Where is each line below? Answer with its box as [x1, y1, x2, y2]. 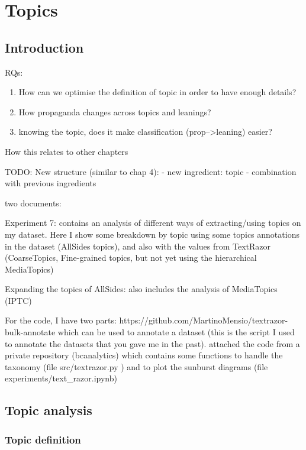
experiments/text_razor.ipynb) [5, 372, 117, 384]
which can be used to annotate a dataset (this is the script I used [57, 326, 295, 338]
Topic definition [5, 432, 81, 446]
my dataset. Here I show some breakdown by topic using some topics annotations [5, 228, 299, 240]
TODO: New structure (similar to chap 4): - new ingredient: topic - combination [5, 165, 297, 177]
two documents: [5, 196, 62, 209]
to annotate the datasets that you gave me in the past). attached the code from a [5, 337, 300, 349]
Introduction [5, 38, 84, 56]
